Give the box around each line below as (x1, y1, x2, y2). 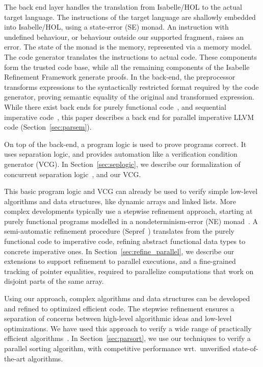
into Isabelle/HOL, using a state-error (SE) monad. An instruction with (4, 21, 229, 32)
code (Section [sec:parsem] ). (4, 121, 92, 132)
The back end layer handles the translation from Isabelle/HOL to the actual (4, 2, 242, 12)
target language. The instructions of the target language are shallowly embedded (4, 11, 256, 22)
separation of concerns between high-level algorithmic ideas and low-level (4, 313, 232, 324)
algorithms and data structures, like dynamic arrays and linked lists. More (4, 195, 236, 206)
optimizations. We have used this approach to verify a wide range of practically (4, 323, 252, 333)
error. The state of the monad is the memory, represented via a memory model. (4, 41, 252, 52)
